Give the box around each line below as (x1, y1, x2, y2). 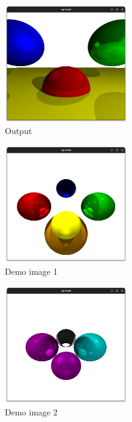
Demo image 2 (5, 405, 58, 418)
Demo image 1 (5, 265, 58, 277)
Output (5, 124, 32, 137)
